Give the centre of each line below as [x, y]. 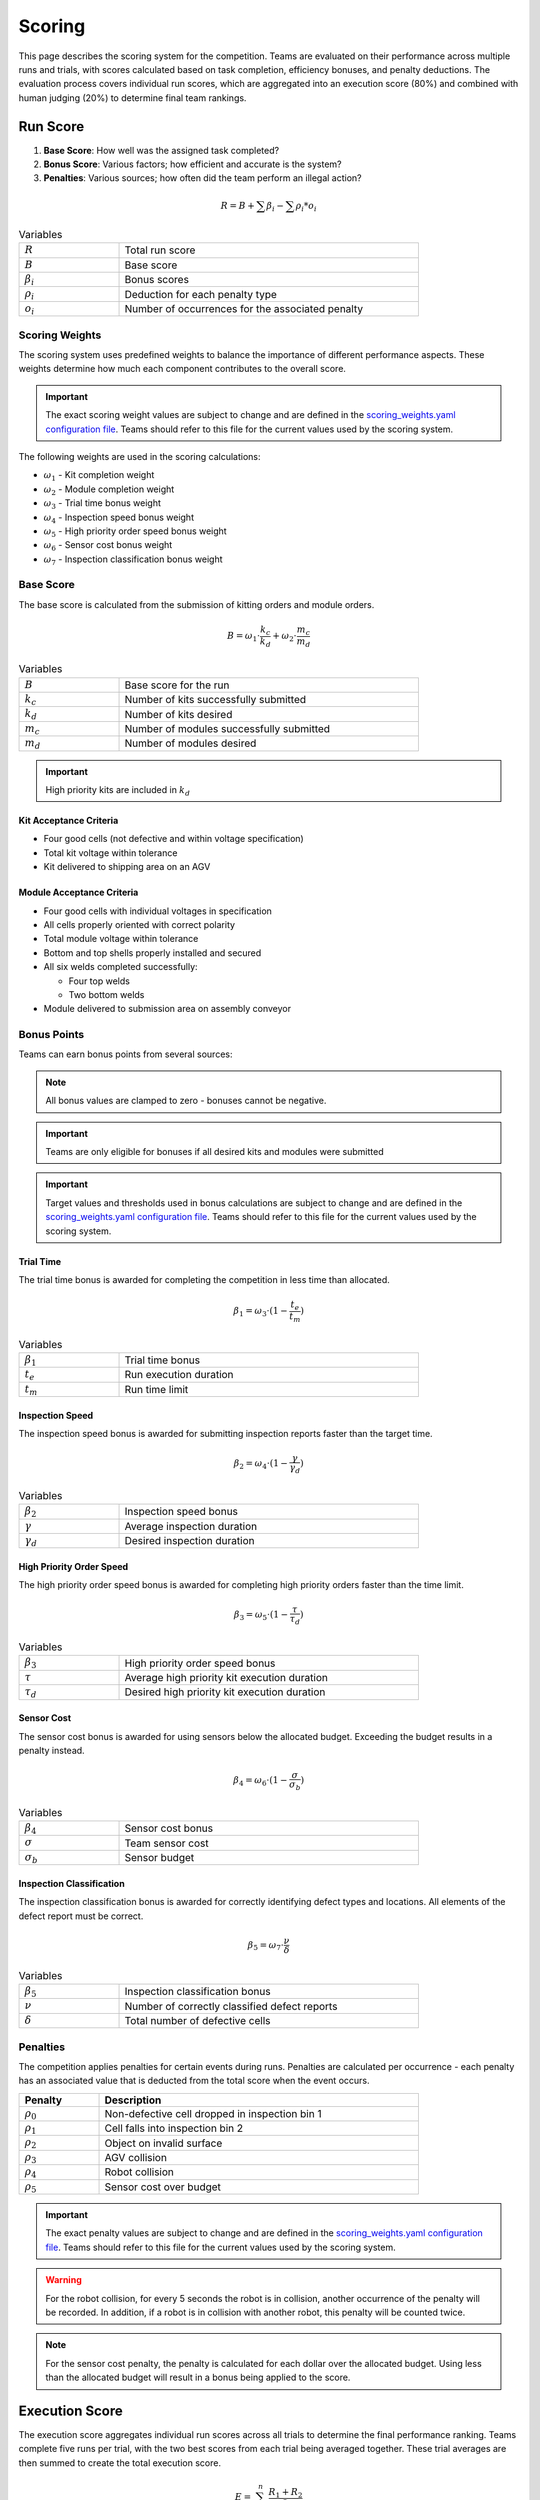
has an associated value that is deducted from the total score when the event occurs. [194, 2081]
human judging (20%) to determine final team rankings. [132, 97]
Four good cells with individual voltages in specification [157, 911]
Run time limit [156, 1389]
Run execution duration [179, 1375]
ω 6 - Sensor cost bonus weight [108, 546]
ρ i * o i [306, 207]
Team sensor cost [166, 1843]
